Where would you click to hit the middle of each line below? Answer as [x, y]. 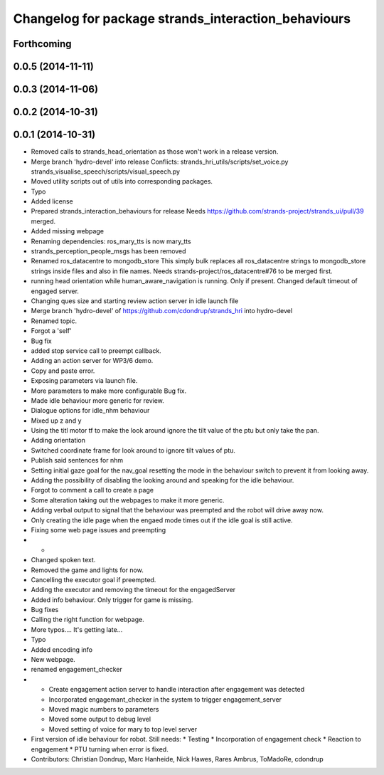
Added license [52, 201]
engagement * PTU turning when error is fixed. [100, 749]
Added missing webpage [68, 231]
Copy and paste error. [63, 371]
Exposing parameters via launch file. [84, 381]
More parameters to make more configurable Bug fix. [109, 391]
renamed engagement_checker [76, 670]
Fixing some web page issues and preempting [98, 529]
